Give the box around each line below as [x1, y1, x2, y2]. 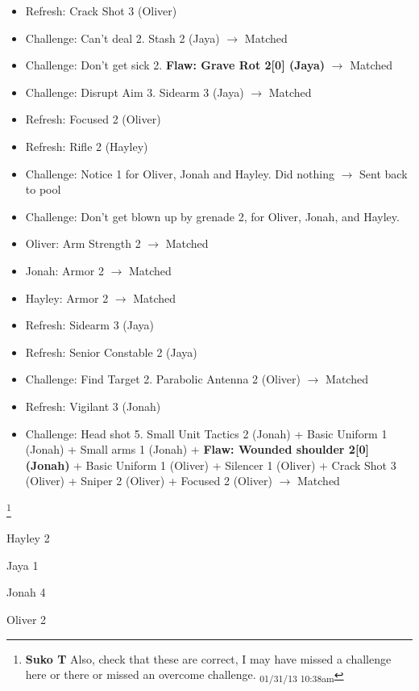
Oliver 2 [6, 610, 47, 627]
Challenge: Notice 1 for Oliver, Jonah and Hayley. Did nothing [25, 165, 334, 182]
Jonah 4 [6, 584, 46, 601]
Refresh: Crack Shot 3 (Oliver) [25, 2, 177, 19]
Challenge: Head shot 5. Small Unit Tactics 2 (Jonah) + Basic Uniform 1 [25, 425, 388, 442]
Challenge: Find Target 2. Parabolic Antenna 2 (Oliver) [25, 371, 301, 387]
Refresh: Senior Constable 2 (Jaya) [25, 343, 197, 360]
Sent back [359, 165, 408, 182]
